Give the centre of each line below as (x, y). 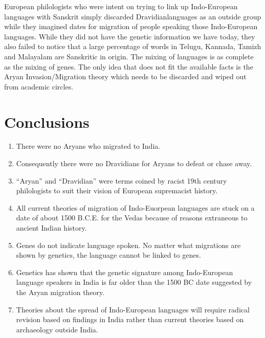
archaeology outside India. (57, 329)
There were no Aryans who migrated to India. (88, 146)
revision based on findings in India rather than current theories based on (130, 319)
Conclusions (47, 121)
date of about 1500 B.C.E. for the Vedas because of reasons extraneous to (132, 218)
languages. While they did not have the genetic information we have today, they (130, 36)
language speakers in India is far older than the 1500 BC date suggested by (134, 282)
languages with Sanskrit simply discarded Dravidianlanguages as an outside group (133, 16)
